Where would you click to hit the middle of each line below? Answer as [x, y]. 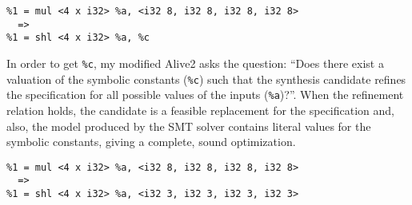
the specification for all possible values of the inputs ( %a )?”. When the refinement [205, 95]
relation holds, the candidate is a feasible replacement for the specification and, [200, 110]
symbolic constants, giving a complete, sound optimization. [151, 142]
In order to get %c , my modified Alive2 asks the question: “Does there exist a [195, 63]
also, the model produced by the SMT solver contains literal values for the [189, 126]
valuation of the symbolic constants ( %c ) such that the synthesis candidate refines [206, 79]
